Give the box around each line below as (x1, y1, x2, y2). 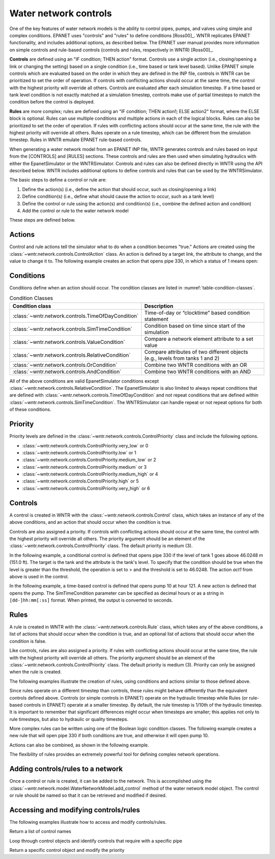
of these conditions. (9, 407, 51, 413)
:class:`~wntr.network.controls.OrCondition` (12, 361, 118, 368)
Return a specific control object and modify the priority (9, 847, 125, 853)
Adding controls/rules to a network (9, 765, 123, 773)
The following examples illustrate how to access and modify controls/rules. (9, 819, 167, 825)
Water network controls (9, 8, 112, 19)
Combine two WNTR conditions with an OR (144, 361, 247, 368)
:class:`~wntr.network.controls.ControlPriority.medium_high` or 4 (22, 471, 158, 477)
